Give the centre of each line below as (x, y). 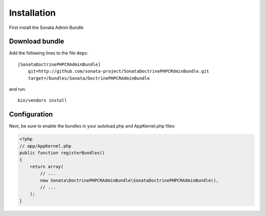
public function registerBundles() (62, 153)
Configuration (31, 115)
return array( (47, 166)
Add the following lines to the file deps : (49, 53)
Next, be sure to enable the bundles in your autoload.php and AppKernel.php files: (92, 126)
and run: (18, 89)
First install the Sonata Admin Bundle (46, 27)
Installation (32, 13)
